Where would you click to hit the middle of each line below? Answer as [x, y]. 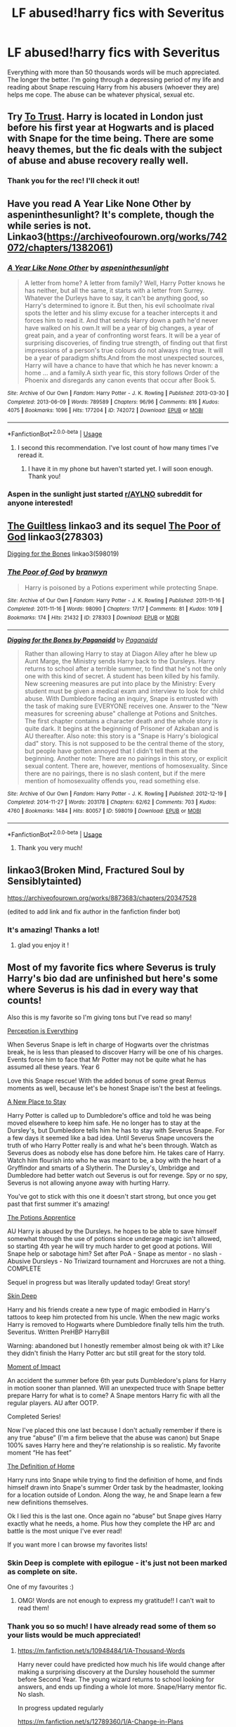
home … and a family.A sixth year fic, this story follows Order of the [122, 373]
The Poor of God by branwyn [57, 572]
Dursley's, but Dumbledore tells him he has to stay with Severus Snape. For [116, 1130]
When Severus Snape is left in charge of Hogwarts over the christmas [108, 1045]
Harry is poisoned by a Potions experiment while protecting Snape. [121, 587]
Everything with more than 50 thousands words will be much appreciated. [114, 72]
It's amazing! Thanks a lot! [53, 930]
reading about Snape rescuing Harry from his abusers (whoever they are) [113, 87]
